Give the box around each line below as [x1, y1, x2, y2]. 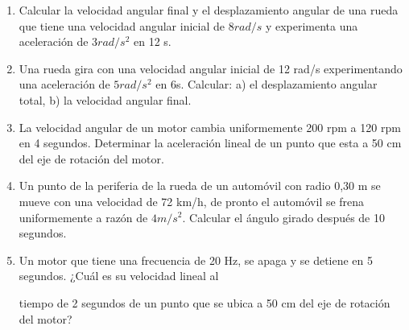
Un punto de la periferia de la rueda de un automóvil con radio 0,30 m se [19, 177, 381, 194]
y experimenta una [265, 17, 358, 34]
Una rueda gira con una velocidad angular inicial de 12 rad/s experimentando [19, 60, 403, 76]
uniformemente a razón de [19, 208, 148, 225]
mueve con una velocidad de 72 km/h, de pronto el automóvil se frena [19, 192, 365, 209]
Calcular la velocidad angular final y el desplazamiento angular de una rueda [19, 2, 399, 18]
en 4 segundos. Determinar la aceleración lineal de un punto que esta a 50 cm [19, 134, 402, 151]
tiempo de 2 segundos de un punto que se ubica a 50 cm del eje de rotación [19, 294, 390, 311]
